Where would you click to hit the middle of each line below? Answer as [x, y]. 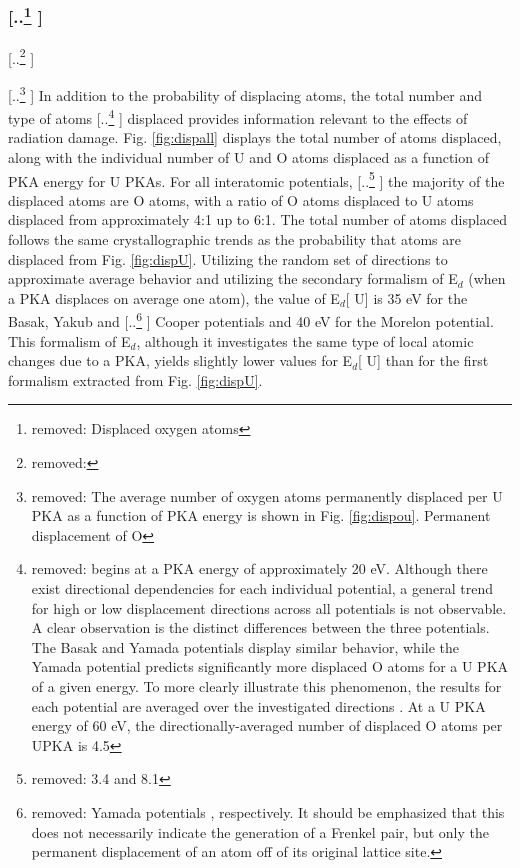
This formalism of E [69, 340]
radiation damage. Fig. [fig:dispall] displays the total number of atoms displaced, [255, 137]
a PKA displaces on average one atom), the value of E [174, 297]
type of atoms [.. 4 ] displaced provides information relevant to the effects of [238, 116]
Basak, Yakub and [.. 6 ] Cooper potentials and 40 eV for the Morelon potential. [251, 320]
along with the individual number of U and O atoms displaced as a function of [248, 157]
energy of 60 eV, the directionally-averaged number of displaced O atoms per [267, 725]
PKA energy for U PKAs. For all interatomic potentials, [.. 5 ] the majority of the [256, 179]
